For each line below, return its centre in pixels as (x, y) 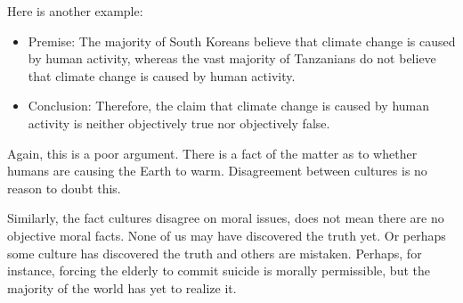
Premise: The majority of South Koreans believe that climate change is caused (242, 41)
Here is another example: (75, 11)
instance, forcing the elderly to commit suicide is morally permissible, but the (219, 270)
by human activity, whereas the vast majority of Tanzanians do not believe (232, 58)
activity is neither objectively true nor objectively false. (179, 123)
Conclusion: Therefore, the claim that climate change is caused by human (229, 106)
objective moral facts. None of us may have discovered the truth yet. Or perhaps (227, 235)
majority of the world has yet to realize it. (122, 287)
